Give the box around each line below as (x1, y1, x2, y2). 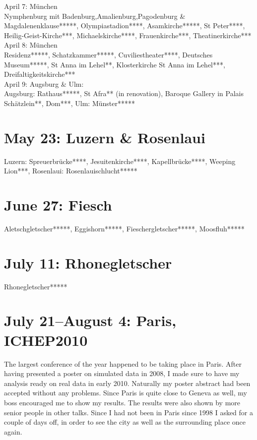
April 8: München (4, 40, 58, 50)
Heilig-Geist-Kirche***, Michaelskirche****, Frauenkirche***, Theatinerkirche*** (4, 30, 252, 40)
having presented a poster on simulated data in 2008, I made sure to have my (4, 368, 240, 379)
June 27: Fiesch (4, 195, 112, 215)
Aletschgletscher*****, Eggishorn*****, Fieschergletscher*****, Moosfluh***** (4, 223, 245, 233)
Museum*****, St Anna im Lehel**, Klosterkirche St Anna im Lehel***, (4, 59, 225, 69)
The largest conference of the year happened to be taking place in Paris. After (4, 358, 242, 369)
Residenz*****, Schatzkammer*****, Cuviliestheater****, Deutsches (4, 49, 213, 59)
